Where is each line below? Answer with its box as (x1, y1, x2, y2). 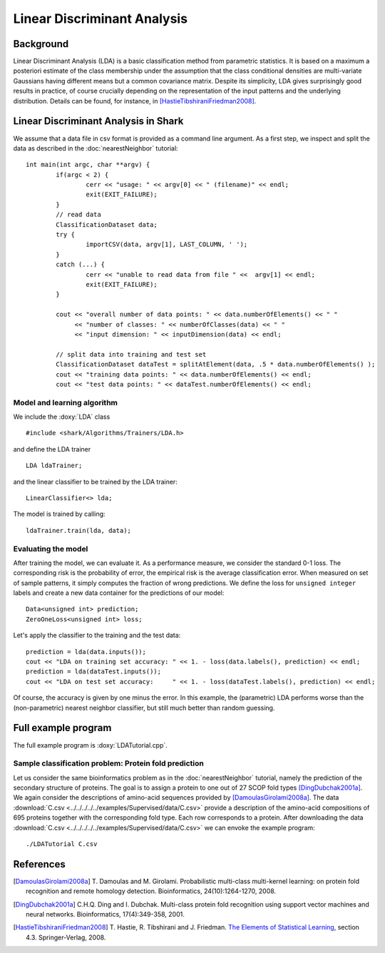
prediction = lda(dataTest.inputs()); (26, 668, 162, 676)
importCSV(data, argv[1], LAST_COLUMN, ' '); (86, 240, 248, 249)
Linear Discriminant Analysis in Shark (13, 115, 184, 128)
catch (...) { (56, 260, 106, 269)
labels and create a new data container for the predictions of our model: (13, 588, 225, 597)
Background (13, 38, 69, 50)
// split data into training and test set (56, 350, 207, 358)
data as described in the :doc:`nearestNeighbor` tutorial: (13, 143, 178, 153)
